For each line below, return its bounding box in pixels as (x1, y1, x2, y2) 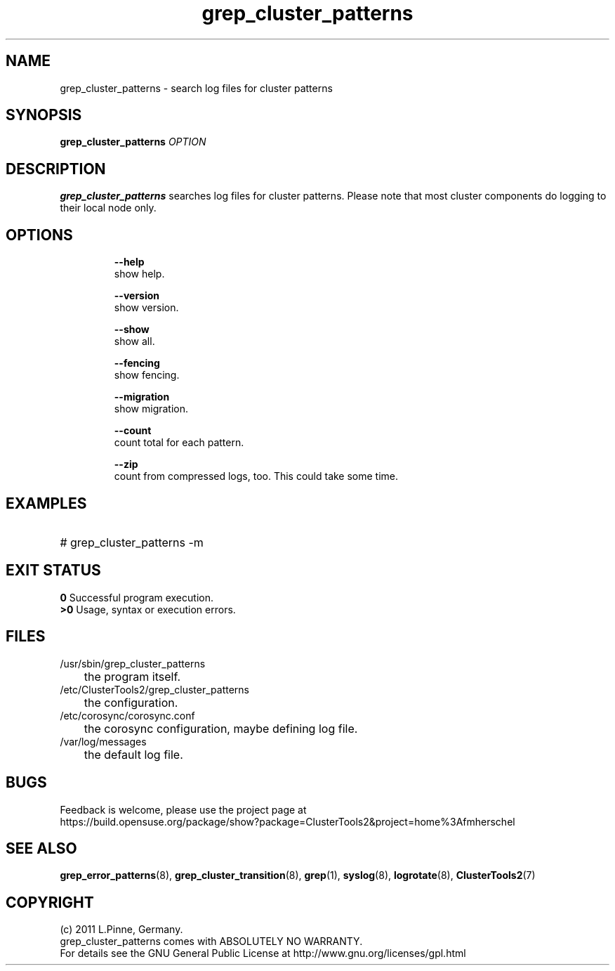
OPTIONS (6, 226, 73, 244)
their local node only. (60, 202, 157, 214)
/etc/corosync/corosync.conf (60, 709, 195, 722)
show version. (114, 301, 179, 314)
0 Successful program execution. (60, 591, 213, 604)
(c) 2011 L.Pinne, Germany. (60, 923, 183, 936)
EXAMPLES (6, 494, 87, 512)
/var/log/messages (60, 735, 147, 748)
